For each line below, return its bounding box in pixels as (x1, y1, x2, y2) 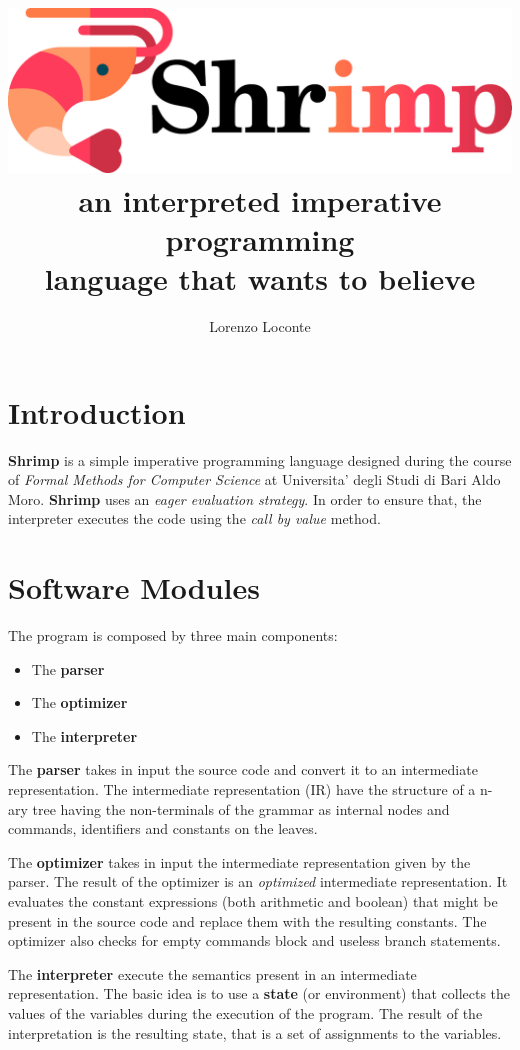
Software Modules (8, 567, 260, 608)
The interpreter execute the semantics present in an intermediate (8, 963, 417, 984)
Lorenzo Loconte (209, 316, 311, 337)
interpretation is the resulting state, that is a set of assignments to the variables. (8, 1022, 502, 1043)
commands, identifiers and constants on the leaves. (8, 818, 318, 839)
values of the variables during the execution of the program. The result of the (8, 1003, 483, 1024)
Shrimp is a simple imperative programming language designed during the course (8, 449, 512, 470)
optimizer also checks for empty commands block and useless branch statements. (8, 930, 501, 951)
